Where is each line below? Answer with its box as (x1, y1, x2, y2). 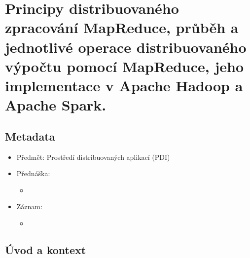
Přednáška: (16, 168, 50, 179)
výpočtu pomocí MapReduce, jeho (5, 56, 244, 76)
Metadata (5, 128, 55, 144)
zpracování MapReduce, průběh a (5, 17, 239, 37)
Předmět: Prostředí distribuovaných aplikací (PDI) (16, 151, 170, 162)
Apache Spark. (5, 95, 107, 115)
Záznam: (16, 201, 42, 212)
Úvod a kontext (5, 242, 86, 257)
